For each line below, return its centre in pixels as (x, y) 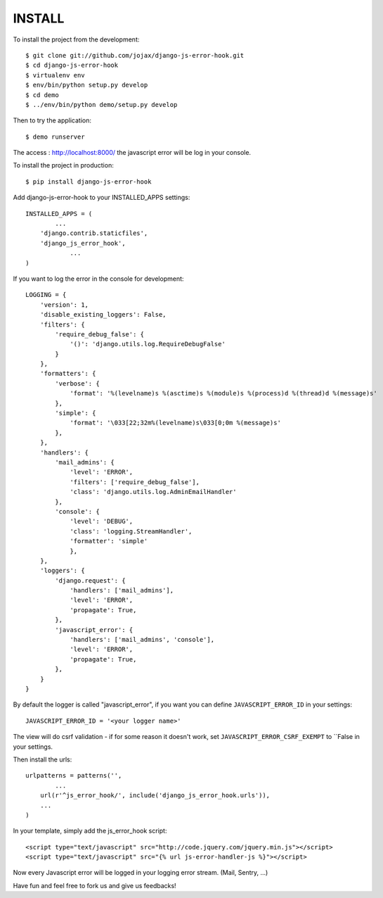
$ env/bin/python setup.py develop (87, 85)
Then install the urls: (43, 759)
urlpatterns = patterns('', (74, 776)
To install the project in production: (63, 165)
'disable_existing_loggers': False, (103, 315)
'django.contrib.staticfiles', (94, 233)
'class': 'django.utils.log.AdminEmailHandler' (153, 492)
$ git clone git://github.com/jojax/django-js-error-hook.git (135, 55)
